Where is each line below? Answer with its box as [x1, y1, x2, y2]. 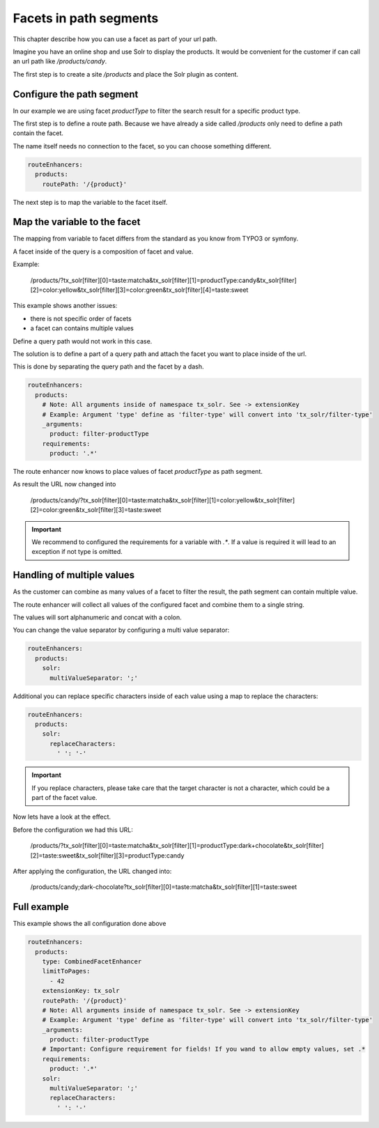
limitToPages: [42, 967, 91, 975]
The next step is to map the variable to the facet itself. [13, 198, 168, 206]
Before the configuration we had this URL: [13, 826, 134, 834]
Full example [13, 901, 70, 913]
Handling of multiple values [13, 569, 135, 581]
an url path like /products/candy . [13, 57, 107, 65]
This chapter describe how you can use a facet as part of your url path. [13, 35, 217, 43]
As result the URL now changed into [13, 480, 116, 488]
